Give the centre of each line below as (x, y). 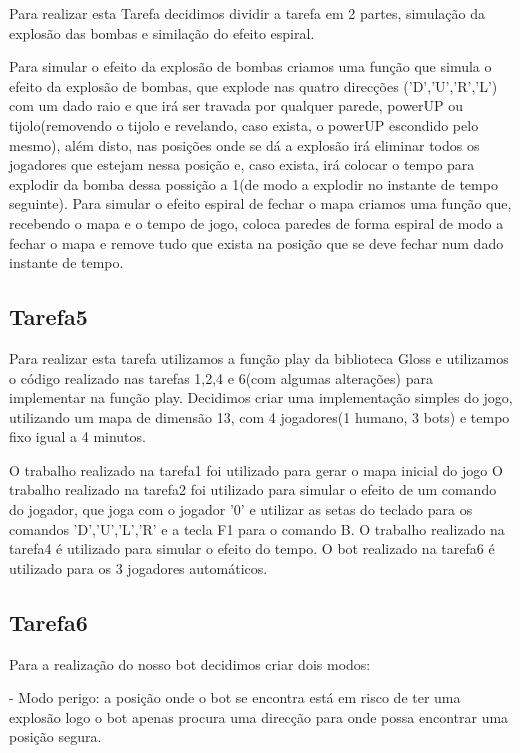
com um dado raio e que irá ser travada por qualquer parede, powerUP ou (236, 105)
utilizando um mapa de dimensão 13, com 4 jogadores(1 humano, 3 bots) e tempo (259, 416)
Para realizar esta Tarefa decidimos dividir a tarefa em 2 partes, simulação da (247, 13)
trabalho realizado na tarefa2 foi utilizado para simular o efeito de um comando (253, 489)
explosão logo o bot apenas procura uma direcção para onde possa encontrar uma (259, 716)
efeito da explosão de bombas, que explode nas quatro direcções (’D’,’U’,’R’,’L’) (253, 85)
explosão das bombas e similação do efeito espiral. (162, 32)
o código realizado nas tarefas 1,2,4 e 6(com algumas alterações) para (221, 377)
